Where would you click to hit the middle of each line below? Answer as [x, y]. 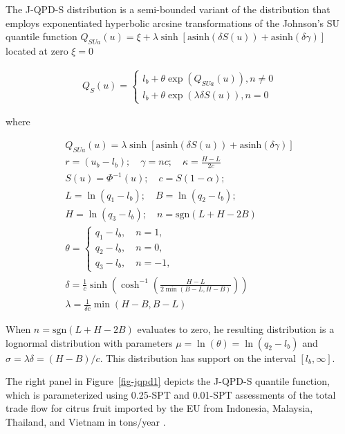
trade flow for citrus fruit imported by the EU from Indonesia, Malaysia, [159, 408]
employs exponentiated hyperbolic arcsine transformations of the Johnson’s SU [173, 22]
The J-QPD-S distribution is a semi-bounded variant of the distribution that [168, 9]
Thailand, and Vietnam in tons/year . [86, 421]
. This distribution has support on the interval [198, 358]
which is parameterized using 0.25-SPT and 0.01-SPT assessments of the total [171, 394]
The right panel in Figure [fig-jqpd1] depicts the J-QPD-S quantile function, [168, 381]
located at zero [37, 50]
